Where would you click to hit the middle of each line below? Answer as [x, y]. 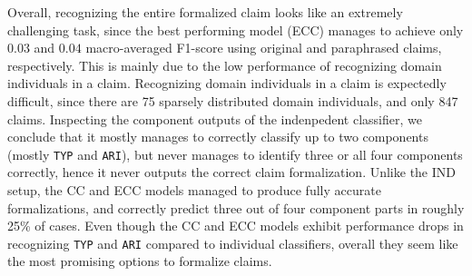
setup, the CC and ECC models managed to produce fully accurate [194, 190]
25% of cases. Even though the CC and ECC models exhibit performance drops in [236, 226]
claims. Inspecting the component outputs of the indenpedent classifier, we [215, 118]
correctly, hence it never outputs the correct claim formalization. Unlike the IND [231, 172]
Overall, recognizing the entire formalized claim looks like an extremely [205, 12]
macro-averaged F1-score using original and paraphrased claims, [264, 48]
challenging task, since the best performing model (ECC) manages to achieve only [236, 30]
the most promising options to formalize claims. [140, 261]
